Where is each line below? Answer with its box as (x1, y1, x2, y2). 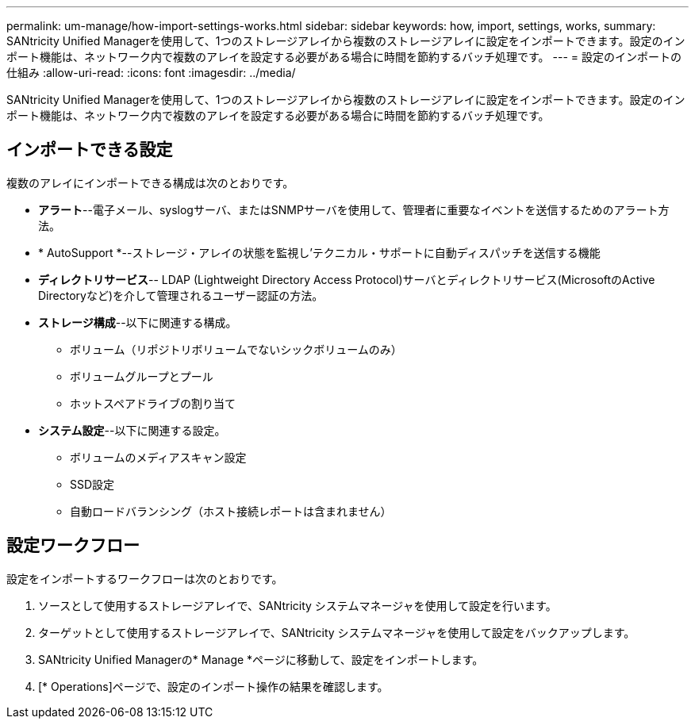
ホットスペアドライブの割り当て (70, 396, 236, 410)
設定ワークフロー (6, 535, 140, 556)
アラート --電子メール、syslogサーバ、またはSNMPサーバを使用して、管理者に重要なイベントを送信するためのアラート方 (38, 202, 670, 217)
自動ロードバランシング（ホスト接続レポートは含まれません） (70, 504, 392, 518)
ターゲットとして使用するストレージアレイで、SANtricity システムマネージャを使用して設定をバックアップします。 (38, 625, 635, 639)
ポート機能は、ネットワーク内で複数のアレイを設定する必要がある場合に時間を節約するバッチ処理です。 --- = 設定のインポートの (6, 50, 682, 63)
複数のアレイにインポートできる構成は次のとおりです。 (6, 175, 294, 190)
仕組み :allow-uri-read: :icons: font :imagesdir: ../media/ (6, 66, 296, 79)
